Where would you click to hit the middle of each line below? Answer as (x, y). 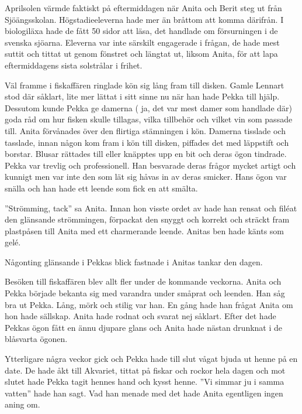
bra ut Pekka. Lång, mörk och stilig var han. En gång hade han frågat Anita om (149, 304)
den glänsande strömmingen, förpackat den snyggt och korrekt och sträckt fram (147, 219)
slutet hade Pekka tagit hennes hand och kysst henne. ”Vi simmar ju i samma (145, 382)
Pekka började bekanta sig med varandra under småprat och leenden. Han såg (145, 293)
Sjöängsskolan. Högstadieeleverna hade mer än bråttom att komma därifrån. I (144, 19)
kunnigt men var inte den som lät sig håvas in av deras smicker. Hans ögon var (146, 177)
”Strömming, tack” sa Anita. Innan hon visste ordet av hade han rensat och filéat (151, 208)
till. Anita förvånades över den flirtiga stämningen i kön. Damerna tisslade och (145, 130)
